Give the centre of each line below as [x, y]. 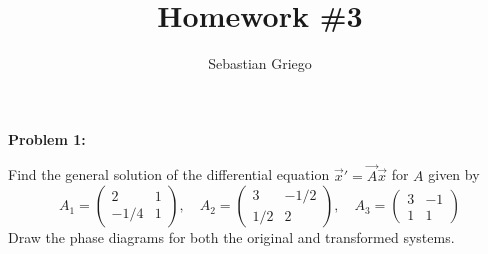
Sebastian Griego [260, 63]
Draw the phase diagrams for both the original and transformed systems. [231, 237]
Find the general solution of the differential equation [169, 174]
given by [454, 174]
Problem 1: [47, 138]
